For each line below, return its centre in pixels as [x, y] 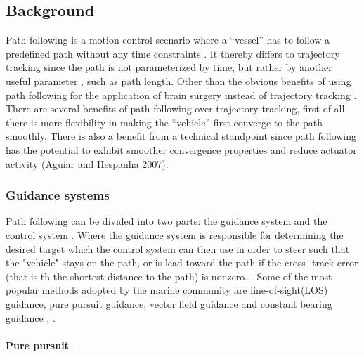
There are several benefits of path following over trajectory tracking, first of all [175, 109]
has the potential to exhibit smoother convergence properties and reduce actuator [181, 149]
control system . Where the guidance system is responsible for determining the [175, 234]
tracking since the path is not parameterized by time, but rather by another [169, 67]
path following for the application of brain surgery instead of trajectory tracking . [181, 95]
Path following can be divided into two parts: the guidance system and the [167, 221]
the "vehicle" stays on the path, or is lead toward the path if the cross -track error [182, 262]
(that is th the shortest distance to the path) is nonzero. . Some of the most [169, 276]
